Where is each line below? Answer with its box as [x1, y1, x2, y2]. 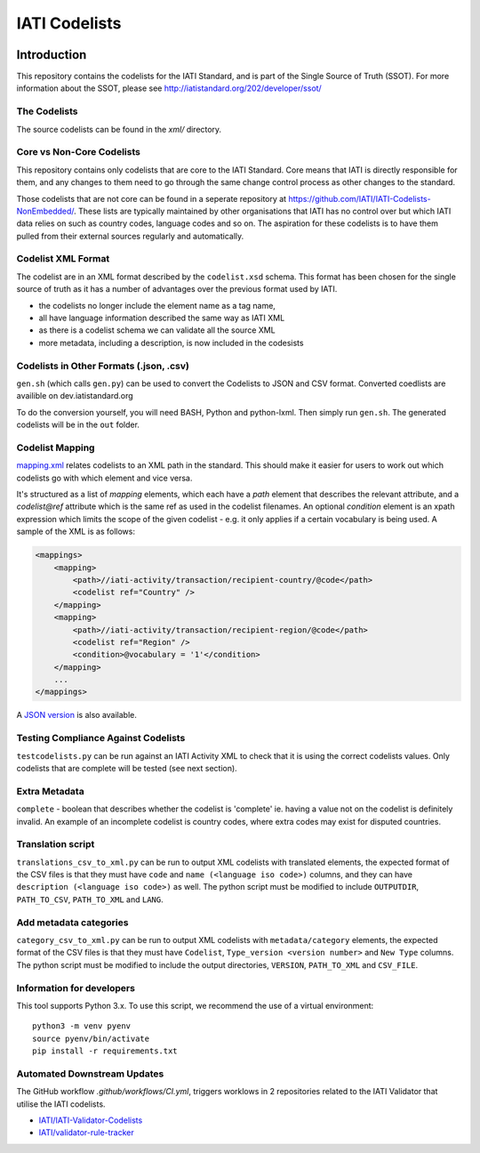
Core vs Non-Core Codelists [16, 146, 141, 158]
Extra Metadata [16, 785, 84, 797]
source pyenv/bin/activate [32, 1033, 150, 1044]
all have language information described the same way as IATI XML [38, 312, 285, 323]
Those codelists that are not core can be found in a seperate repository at [16, 193, 287, 204]
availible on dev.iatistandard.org [16, 391, 133, 401]
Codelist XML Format [16, 253, 110, 265]
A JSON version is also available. [16, 710, 137, 721]
